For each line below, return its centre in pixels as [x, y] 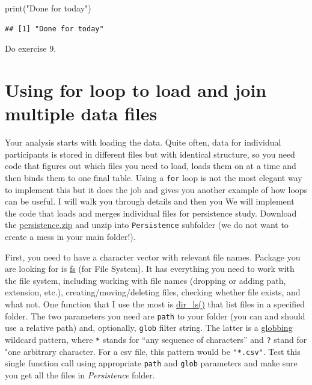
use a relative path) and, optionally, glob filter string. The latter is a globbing [149, 328]
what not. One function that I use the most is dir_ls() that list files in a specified [155, 303]
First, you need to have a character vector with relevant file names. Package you [153, 257]
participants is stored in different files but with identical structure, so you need [150, 154]
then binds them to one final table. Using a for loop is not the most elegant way [154, 177]
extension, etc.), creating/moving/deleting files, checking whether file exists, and [153, 292]
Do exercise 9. [31, 48]
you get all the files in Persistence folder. [80, 374]
